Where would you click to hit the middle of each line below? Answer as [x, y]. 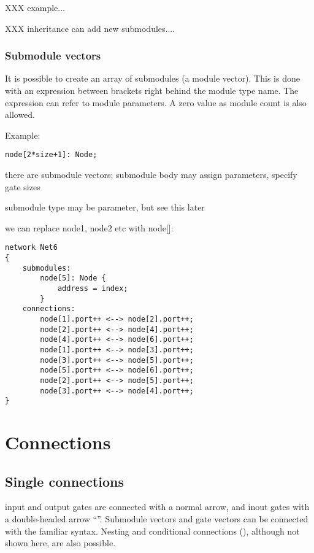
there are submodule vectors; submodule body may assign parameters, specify [151, 175]
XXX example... [35, 7]
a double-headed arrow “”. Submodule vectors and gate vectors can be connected [157, 519]
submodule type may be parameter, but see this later [105, 207]
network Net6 [31, 248]
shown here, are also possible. [60, 543]
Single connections [64, 481]
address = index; [93, 289]
